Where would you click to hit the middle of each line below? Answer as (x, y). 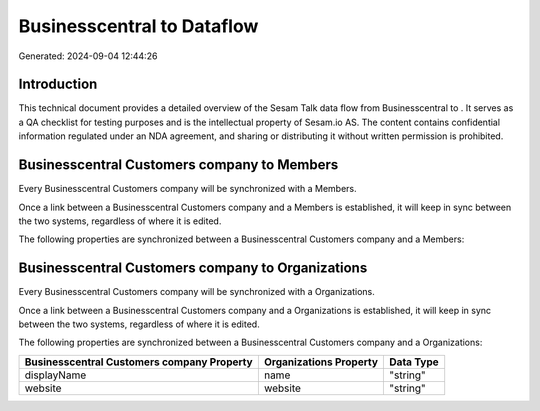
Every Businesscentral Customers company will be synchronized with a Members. (187, 189)
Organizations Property (321, 362)
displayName (55, 375)
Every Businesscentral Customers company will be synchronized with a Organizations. (196, 292)
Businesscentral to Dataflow (138, 26)
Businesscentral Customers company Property (139, 362)
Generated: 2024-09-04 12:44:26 (88, 56)
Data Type (414, 362)
